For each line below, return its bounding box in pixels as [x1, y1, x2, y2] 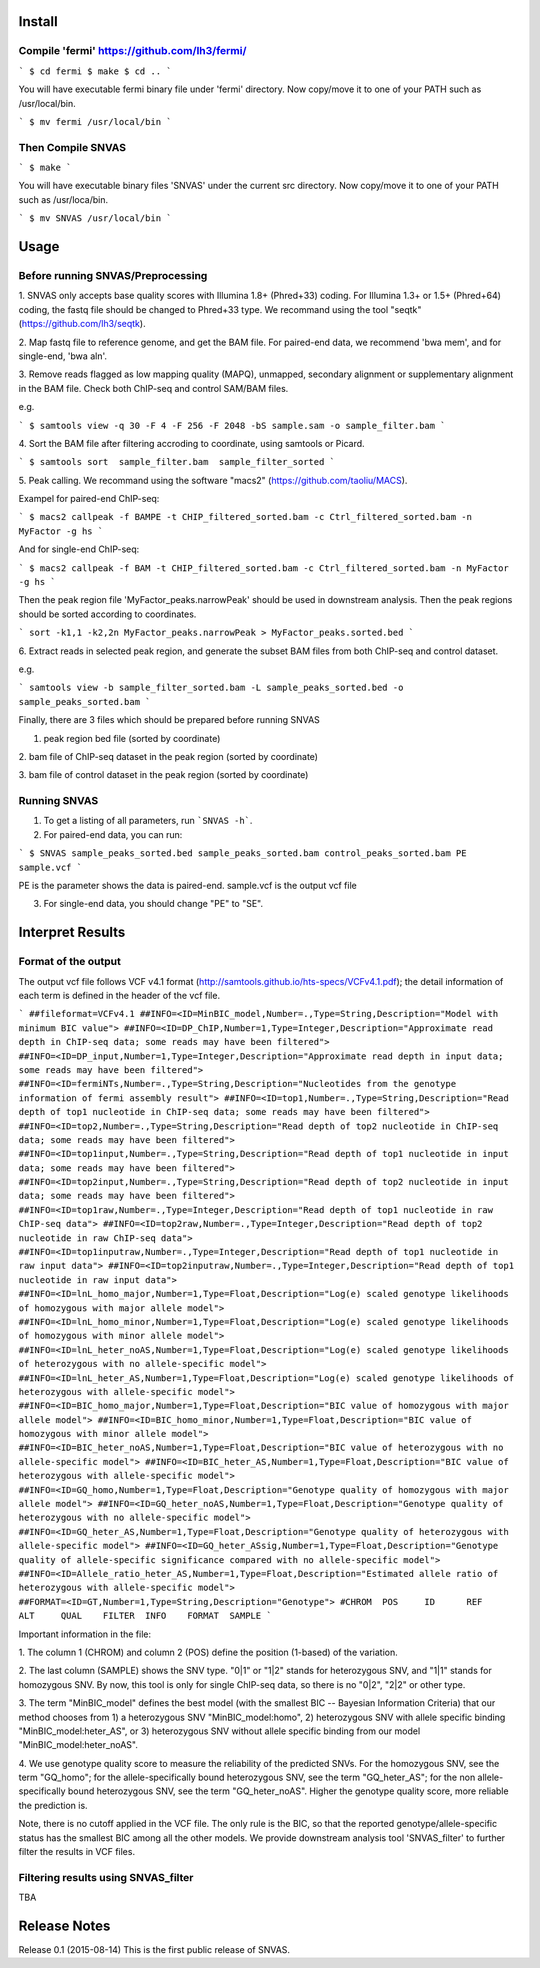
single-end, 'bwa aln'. [18, 350, 107, 362]
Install [18, 13, 59, 30]
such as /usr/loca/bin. [18, 193, 109, 205]
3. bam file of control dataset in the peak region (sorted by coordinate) [18, 769, 309, 781]
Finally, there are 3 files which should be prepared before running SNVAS [18, 714, 320, 726]
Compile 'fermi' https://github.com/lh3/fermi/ [18, 44, 247, 58]
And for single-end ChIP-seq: [18, 543, 140, 555]
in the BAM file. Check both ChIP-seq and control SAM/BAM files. [18, 382, 289, 394]
